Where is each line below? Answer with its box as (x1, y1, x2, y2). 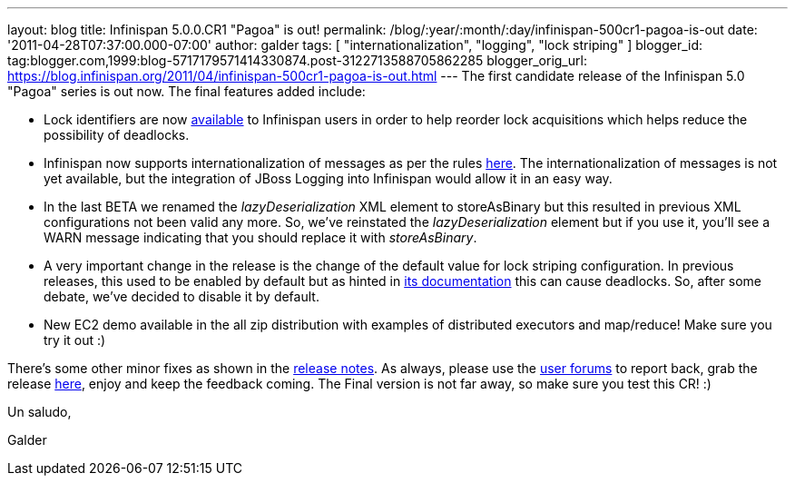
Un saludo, (7, 404, 72, 419)
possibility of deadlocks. (44, 127, 190, 143)
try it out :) (44, 332, 106, 348)
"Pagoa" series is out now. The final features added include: (7, 84, 366, 99)
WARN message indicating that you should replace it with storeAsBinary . (44, 230, 477, 245)
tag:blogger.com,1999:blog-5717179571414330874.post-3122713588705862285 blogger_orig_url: (7, 53, 587, 68)
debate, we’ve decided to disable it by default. (44, 289, 319, 304)
